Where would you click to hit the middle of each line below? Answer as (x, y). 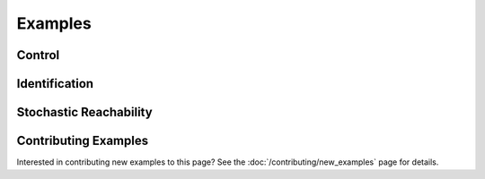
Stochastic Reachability (84, 112)
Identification (55, 84)
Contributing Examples (82, 141)
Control (38, 55)
